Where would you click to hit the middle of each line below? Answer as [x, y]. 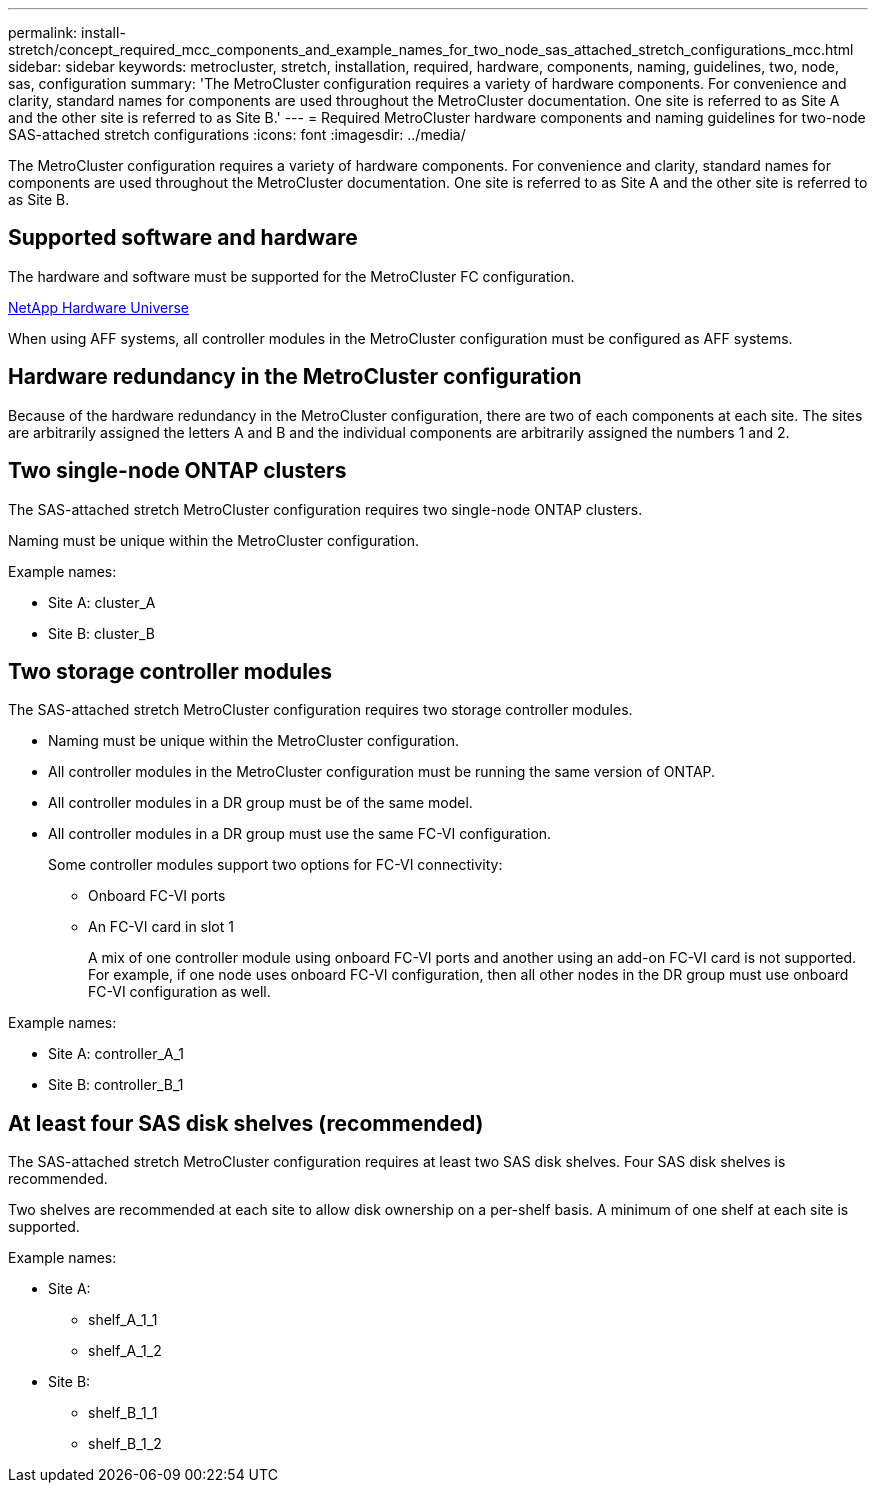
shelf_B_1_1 [123, 1413]
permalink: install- [67, 32]
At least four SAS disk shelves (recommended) [246, 1123]
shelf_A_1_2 [125, 1351]
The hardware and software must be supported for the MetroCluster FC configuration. [291, 276]
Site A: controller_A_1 [116, 1054]
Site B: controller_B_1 [116, 1085]
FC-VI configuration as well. [179, 992]
